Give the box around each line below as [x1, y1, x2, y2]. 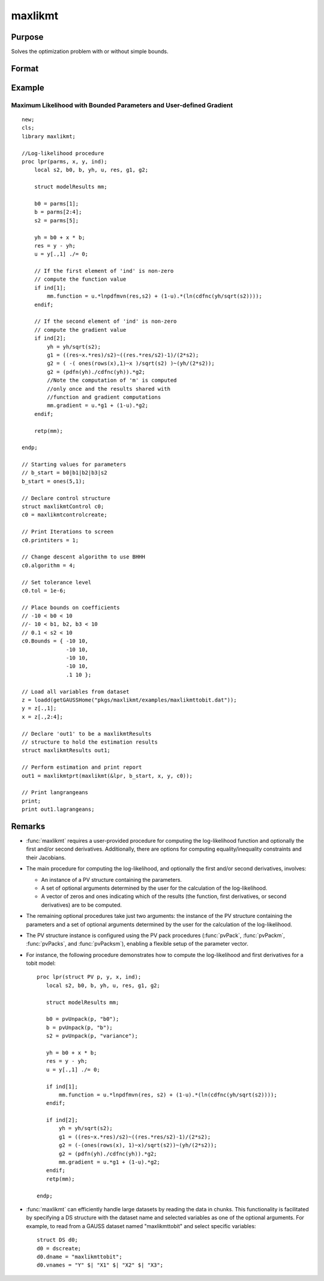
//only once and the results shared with [47, 385, 171, 392]
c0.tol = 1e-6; [22, 587, 67, 594]
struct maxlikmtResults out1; [22, 747, 111, 754]
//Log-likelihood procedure [22, 150, 104, 156]
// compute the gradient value [34, 326, 127, 333]
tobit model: [26, 959, 56, 967]
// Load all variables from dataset [22, 688, 130, 695]
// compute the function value [34, 276, 127, 283]
